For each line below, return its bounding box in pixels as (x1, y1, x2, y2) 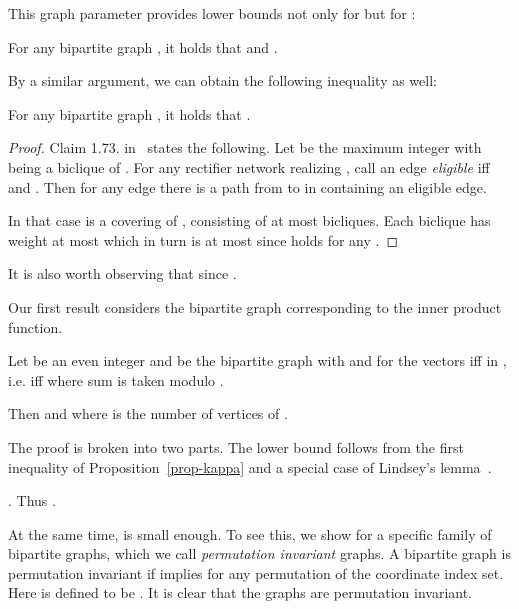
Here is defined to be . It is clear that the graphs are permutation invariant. (8, 582, 473, 603)
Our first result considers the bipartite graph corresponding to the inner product (8, 296, 502, 317)
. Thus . (8, 490, 56, 511)
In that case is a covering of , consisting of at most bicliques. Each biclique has (8, 210, 491, 231)
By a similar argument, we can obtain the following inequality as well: (8, 70, 437, 91)
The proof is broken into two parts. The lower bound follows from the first (8, 436, 464, 457)
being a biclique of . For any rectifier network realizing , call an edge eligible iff (8, 156, 490, 177)
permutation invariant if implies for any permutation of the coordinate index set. (8, 562, 504, 583)
